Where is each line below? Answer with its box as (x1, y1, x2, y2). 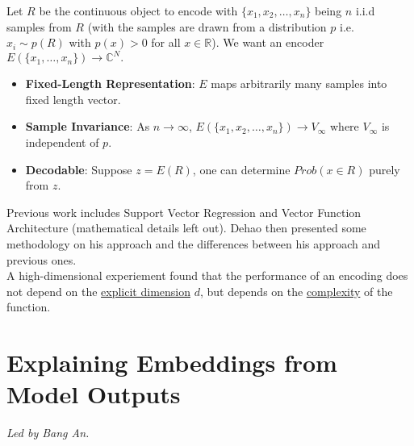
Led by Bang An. (6, 424, 90, 441)
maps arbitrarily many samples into (211, 75, 387, 92)
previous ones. (6, 251, 77, 268)
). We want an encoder (211, 34, 324, 51)
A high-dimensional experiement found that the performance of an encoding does (6, 267, 408, 284)
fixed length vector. (25, 90, 121, 107)
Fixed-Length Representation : (25, 75, 195, 92)
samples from (6, 18, 72, 35)
